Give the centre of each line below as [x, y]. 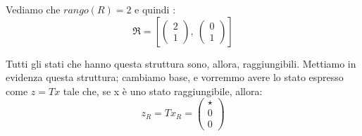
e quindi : [155, 9]
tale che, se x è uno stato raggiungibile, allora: [163, 91]
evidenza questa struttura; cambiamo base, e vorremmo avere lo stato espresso [175, 77]
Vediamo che [33, 9]
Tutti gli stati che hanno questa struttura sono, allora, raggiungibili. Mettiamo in [181, 63]
